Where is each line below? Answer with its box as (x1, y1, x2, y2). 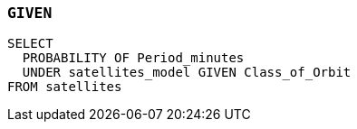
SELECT (7, 36, 53, 51)
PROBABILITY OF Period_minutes (22, 51, 245, 66)
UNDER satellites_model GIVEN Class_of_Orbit (22, 65, 352, 80)
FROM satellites (7, 79, 122, 95)
